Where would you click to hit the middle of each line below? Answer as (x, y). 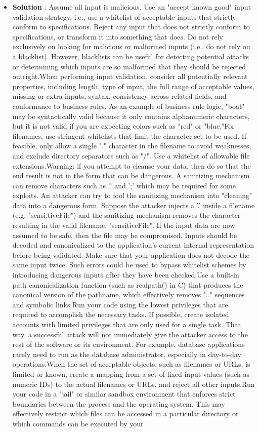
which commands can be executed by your (78, 423)
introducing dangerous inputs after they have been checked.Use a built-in (126, 275)
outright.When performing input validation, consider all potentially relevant (130, 76)
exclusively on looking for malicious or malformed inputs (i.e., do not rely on (131, 46)
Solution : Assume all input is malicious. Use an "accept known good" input (132, 7)
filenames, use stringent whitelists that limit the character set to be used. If (129, 135)
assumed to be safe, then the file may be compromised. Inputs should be (125, 235)
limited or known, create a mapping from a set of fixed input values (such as (131, 374)
